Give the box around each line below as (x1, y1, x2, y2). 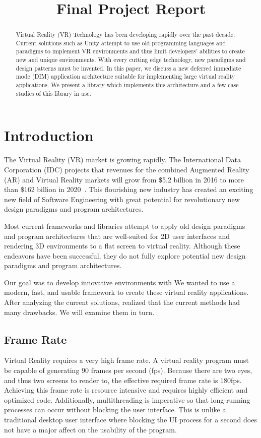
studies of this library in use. (16, 89, 91, 97)
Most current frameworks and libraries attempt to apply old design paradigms (4, 220, 245, 231)
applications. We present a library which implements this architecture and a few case (16, 81, 239, 89)
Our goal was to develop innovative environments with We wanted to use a (4, 277, 235, 287)
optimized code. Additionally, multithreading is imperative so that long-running (4, 394, 250, 405)
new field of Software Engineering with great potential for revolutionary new (4, 194, 240, 204)
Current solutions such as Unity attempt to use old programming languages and (16, 38, 226, 47)
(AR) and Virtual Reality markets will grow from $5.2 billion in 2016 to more (4, 174, 244, 184)
